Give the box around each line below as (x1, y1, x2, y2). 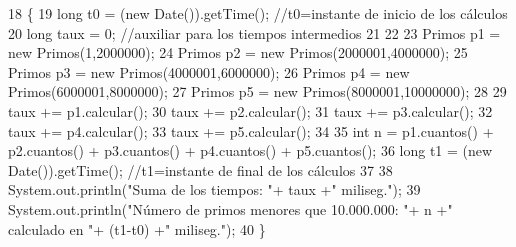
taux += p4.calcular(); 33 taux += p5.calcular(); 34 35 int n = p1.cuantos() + (8, 120, 494, 141)
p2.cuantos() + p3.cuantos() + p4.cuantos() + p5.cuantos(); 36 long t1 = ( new (8, 140, 493, 161)
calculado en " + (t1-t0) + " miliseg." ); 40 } (8, 218, 266, 239)
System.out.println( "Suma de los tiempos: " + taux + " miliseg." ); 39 (8, 179, 421, 200)
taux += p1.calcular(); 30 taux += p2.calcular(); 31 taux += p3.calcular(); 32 (8, 100, 493, 121)
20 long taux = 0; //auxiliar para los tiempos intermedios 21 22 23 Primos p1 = (8, 22, 501, 43)
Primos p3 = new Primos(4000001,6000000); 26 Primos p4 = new (8, 61, 410, 82)
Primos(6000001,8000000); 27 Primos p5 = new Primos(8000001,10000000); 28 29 (8, 81, 507, 102)
